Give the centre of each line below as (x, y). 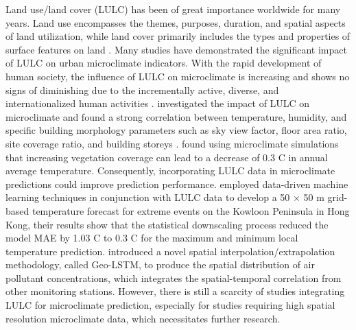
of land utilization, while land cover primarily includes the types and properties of (178, 36)
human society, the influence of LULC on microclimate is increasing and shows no (178, 76)
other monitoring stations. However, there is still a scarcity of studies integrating (175, 291)
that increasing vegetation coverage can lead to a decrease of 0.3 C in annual (167, 157)
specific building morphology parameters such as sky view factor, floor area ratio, (176, 130)
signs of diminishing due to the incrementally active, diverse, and (142, 90)
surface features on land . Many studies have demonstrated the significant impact (176, 49)
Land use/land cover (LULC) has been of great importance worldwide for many (173, 9)
